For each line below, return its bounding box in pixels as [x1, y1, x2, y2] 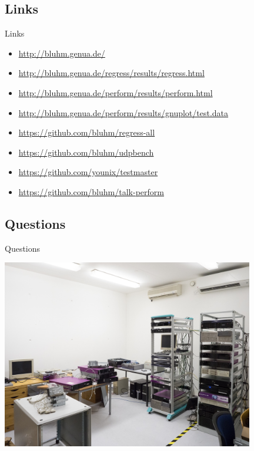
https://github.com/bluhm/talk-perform [18, 185, 164, 197]
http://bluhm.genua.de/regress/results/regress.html [18, 67, 205, 79]
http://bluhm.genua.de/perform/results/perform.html [18, 86, 213, 98]
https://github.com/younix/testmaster [18, 166, 158, 178]
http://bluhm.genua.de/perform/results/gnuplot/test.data [18, 106, 229, 118]
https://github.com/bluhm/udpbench [18, 146, 154, 158]
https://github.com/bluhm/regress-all [18, 126, 155, 139]
